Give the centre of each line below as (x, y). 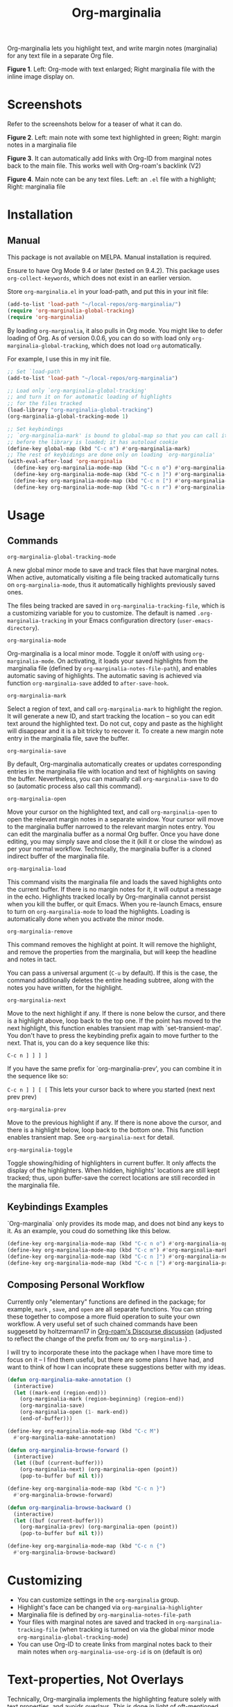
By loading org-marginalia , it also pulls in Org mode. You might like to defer (115, 330)
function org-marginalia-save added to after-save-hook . (88, 683)
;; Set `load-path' (35, 371)
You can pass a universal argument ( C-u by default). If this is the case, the (113, 973)
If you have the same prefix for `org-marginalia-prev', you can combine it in (114, 1068)
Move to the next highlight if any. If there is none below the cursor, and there (116, 1013)
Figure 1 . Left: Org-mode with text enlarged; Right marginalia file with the (111, 69)
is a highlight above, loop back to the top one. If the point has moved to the (114, 1021)
